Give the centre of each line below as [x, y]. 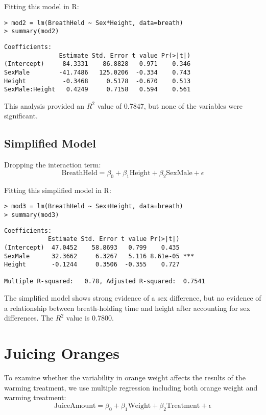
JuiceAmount [75, 406]
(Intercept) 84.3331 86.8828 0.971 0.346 [98, 64]
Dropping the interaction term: [53, 165]
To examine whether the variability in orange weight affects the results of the [125, 377]
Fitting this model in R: [42, 6]
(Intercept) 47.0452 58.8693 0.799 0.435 [92, 247]
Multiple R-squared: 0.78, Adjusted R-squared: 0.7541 [105, 282]
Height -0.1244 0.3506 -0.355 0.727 [92, 265]
